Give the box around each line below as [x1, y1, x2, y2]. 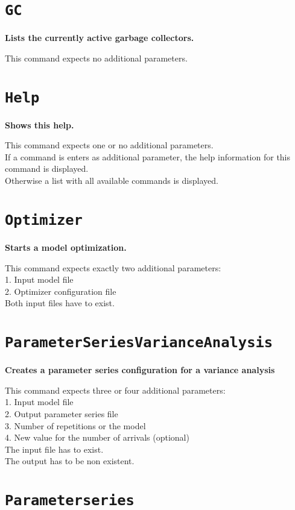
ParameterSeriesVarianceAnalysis [5, 334, 273, 351]
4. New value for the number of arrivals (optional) [5, 431, 189, 444]
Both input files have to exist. [5, 297, 115, 309]
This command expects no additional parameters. [5, 51, 188, 64]
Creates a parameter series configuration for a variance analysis [5, 364, 275, 376]
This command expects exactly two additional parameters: [5, 261, 221, 274]
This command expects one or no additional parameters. [5, 139, 214, 151]
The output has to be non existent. [5, 455, 135, 467]
